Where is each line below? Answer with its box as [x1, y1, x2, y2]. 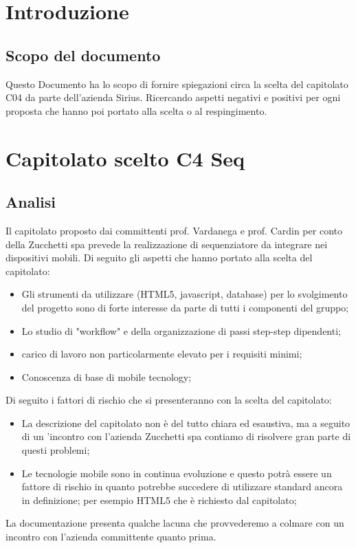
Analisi [5, 191, 56, 212]
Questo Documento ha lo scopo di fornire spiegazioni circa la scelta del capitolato [5, 76, 348, 91]
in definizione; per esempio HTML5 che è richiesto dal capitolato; [21, 492, 297, 507]
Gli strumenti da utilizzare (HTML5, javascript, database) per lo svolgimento [21, 287, 348, 301]
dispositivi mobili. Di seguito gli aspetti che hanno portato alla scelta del [5, 250, 313, 265]
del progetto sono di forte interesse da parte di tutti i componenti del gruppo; [21, 300, 349, 314]
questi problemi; [21, 443, 90, 457]
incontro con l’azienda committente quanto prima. [5, 529, 216, 544]
